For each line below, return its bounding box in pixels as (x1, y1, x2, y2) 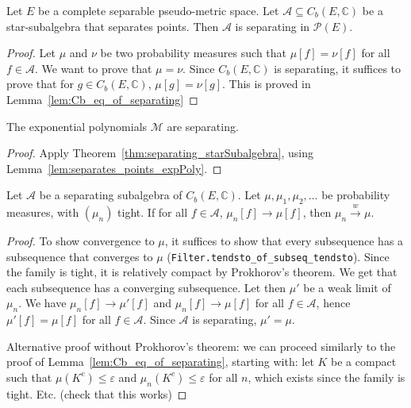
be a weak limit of (303, 279, 391, 295)
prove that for (6, 75, 74, 92)
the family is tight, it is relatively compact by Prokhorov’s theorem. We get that (6, 264, 398, 280)
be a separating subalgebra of (39, 187, 182, 203)
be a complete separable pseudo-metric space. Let (38, 2, 279, 18)
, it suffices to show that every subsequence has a (164, 232, 404, 248)
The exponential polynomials (6, 117, 148, 134)
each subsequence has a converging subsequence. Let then (6, 279, 286, 295)
